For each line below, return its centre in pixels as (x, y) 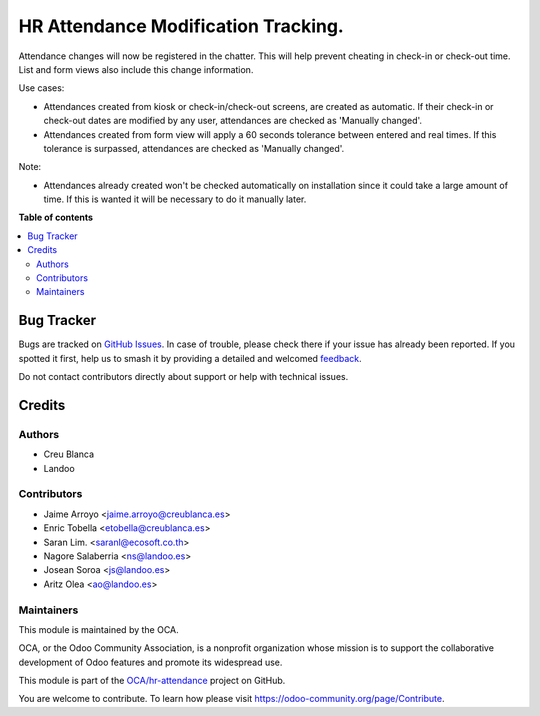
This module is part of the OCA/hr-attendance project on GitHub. (152, 681)
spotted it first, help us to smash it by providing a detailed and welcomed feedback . (190, 358)
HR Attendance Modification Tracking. (181, 26)
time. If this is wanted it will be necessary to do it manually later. (175, 199)
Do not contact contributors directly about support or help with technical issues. (183, 377)
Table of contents (56, 217)
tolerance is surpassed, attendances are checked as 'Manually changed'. (194, 148)
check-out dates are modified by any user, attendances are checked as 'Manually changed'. (233, 121)
